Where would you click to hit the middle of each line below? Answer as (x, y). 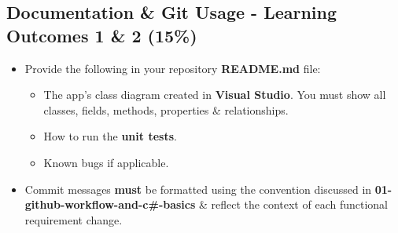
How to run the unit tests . (110, 136)
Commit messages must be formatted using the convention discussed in (198, 189)
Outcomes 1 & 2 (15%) (102, 35)
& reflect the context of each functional (293, 204)
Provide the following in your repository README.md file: (173, 68)
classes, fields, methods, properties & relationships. (166, 109)
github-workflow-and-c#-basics (110, 204)
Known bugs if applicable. (106, 162)
